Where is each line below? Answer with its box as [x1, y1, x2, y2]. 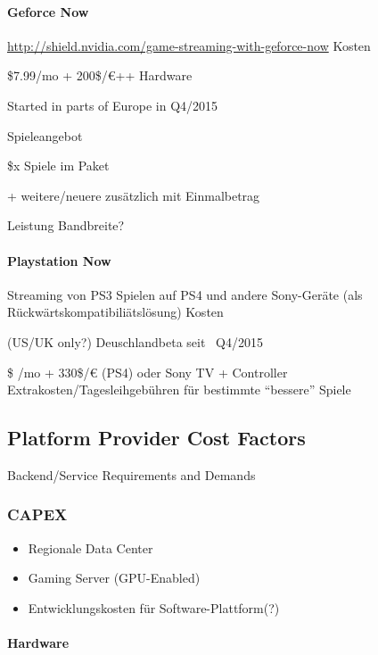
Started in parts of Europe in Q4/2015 [7, 95, 218, 114]
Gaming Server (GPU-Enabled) [28, 568, 201, 587]
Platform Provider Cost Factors [7, 424, 306, 452]
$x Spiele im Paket [7, 156, 110, 175]
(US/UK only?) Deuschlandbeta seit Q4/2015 [7, 332, 263, 351]
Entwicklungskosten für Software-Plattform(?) [28, 598, 280, 617]
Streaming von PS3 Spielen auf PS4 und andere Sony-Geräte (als [7, 285, 363, 303]
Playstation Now [7, 251, 111, 269]
